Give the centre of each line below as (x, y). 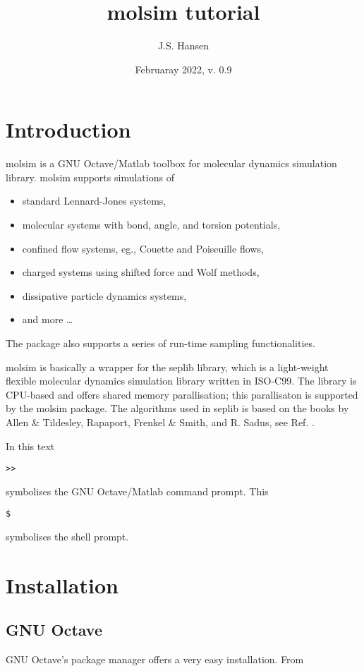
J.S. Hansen (183, 46)
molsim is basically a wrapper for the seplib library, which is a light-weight (167, 367)
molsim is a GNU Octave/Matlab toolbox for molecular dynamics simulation (171, 163)
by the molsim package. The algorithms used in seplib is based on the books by (177, 408)
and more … (48, 319)
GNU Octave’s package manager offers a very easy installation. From (155, 659)
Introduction (68, 129)
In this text (30, 446)
